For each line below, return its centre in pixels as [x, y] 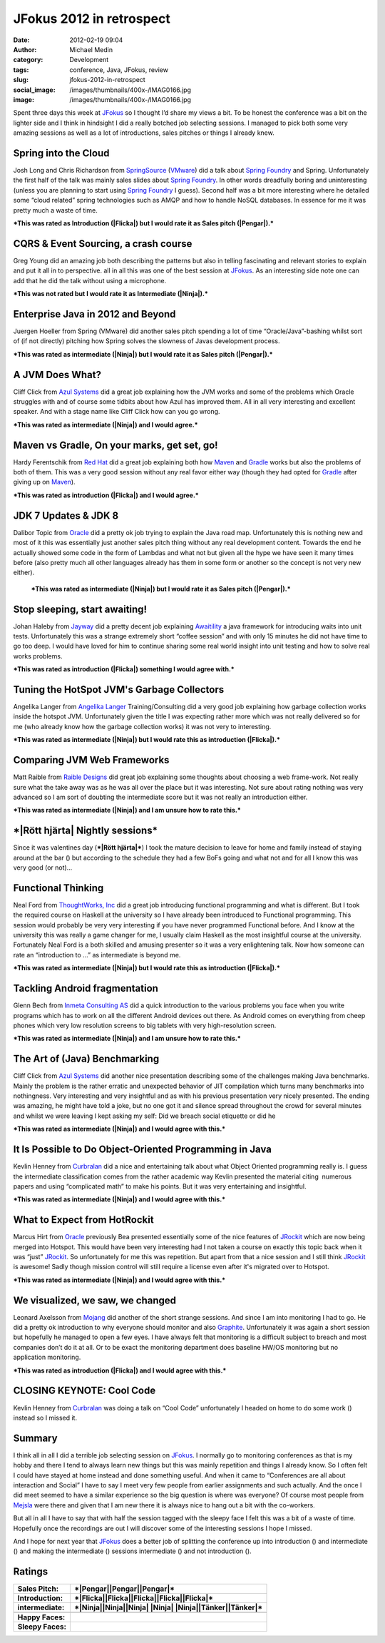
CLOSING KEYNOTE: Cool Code [84, 1391]
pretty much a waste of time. [55, 210]
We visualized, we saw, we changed [95, 1300]
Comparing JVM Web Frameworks [91, 760]
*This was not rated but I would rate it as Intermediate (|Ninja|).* [111, 294]
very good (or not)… [43, 868]
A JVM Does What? [57, 375]
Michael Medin [91, 49]
